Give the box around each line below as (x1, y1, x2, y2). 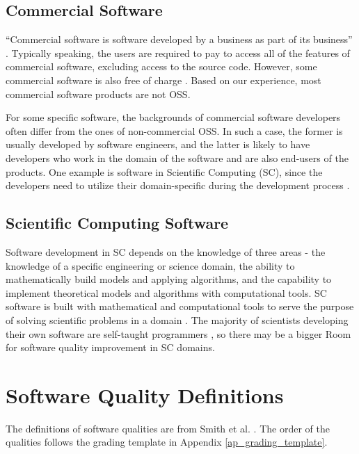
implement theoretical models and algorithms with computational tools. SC (6, 285, 327, 300)
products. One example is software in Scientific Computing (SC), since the (6, 164, 323, 179)
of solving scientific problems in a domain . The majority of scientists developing (6, 312, 349, 327)
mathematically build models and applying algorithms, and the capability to (6, 272, 332, 286)
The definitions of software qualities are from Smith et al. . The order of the (6, 421, 330, 435)
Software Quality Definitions (6, 380, 284, 409)
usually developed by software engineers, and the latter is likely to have (6, 137, 310, 152)
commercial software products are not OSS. (6, 86, 191, 101)
